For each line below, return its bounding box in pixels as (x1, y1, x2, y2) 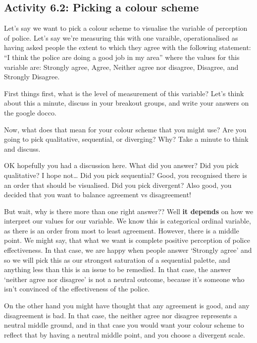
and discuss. (4, 143, 41, 154)
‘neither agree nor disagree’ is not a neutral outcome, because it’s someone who (4, 274, 245, 284)
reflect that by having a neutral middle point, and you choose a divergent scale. (4, 329, 245, 340)
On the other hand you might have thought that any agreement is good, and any (4, 300, 250, 311)
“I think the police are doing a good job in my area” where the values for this (4, 52, 240, 62)
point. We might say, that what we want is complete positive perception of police (4, 235, 250, 245)
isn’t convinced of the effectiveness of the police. (4, 284, 150, 294)
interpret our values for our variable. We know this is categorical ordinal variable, (4, 216, 251, 226)
